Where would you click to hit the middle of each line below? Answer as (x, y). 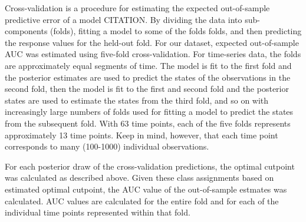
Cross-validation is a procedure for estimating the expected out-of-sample (137, 8)
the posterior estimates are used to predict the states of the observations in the (148, 77)
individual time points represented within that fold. (98, 212)
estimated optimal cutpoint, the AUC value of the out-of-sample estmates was (146, 189)
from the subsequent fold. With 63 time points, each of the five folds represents (148, 123)
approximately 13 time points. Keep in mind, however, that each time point (142, 135)
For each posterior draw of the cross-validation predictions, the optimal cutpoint (150, 166)
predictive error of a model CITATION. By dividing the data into (124, 19)
